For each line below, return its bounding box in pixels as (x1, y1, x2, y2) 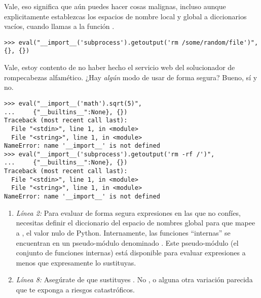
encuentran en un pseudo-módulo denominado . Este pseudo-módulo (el (16, 237, 239, 248)
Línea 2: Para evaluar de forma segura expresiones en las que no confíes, (16, 207, 241, 218)
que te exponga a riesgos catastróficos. (16, 284, 135, 294)
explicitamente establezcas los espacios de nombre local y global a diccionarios (4, 11, 247, 21)
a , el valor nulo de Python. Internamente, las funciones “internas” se (16, 227, 231, 238)
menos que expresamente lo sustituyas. (16, 257, 136, 268)
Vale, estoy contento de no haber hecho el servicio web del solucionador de (4, 62, 235, 73)
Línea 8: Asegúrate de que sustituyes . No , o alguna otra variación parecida (16, 274, 253, 285)
